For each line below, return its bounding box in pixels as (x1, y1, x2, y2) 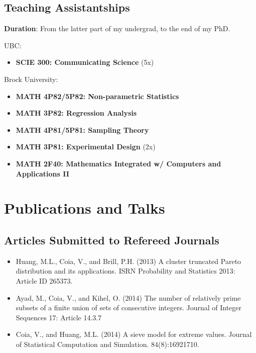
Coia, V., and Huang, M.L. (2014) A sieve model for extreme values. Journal (16, 329, 252, 339)
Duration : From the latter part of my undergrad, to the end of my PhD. (4, 23, 230, 34)
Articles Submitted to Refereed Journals (4, 232, 219, 247)
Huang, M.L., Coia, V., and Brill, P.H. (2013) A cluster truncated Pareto (16, 255, 241, 266)
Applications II (16, 168, 69, 179)
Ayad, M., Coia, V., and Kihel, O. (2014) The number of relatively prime (16, 292, 241, 303)
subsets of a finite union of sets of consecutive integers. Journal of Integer (16, 302, 242, 313)
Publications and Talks (4, 198, 165, 218)
